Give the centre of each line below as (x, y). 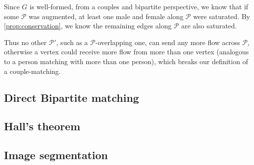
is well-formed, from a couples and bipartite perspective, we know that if (139, 6)
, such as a (72, 42)
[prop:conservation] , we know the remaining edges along (88, 26)
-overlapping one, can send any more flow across (168, 42)
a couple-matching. (32, 71)
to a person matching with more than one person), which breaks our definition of (126, 61)
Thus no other (25, 42)
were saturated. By (222, 16)
